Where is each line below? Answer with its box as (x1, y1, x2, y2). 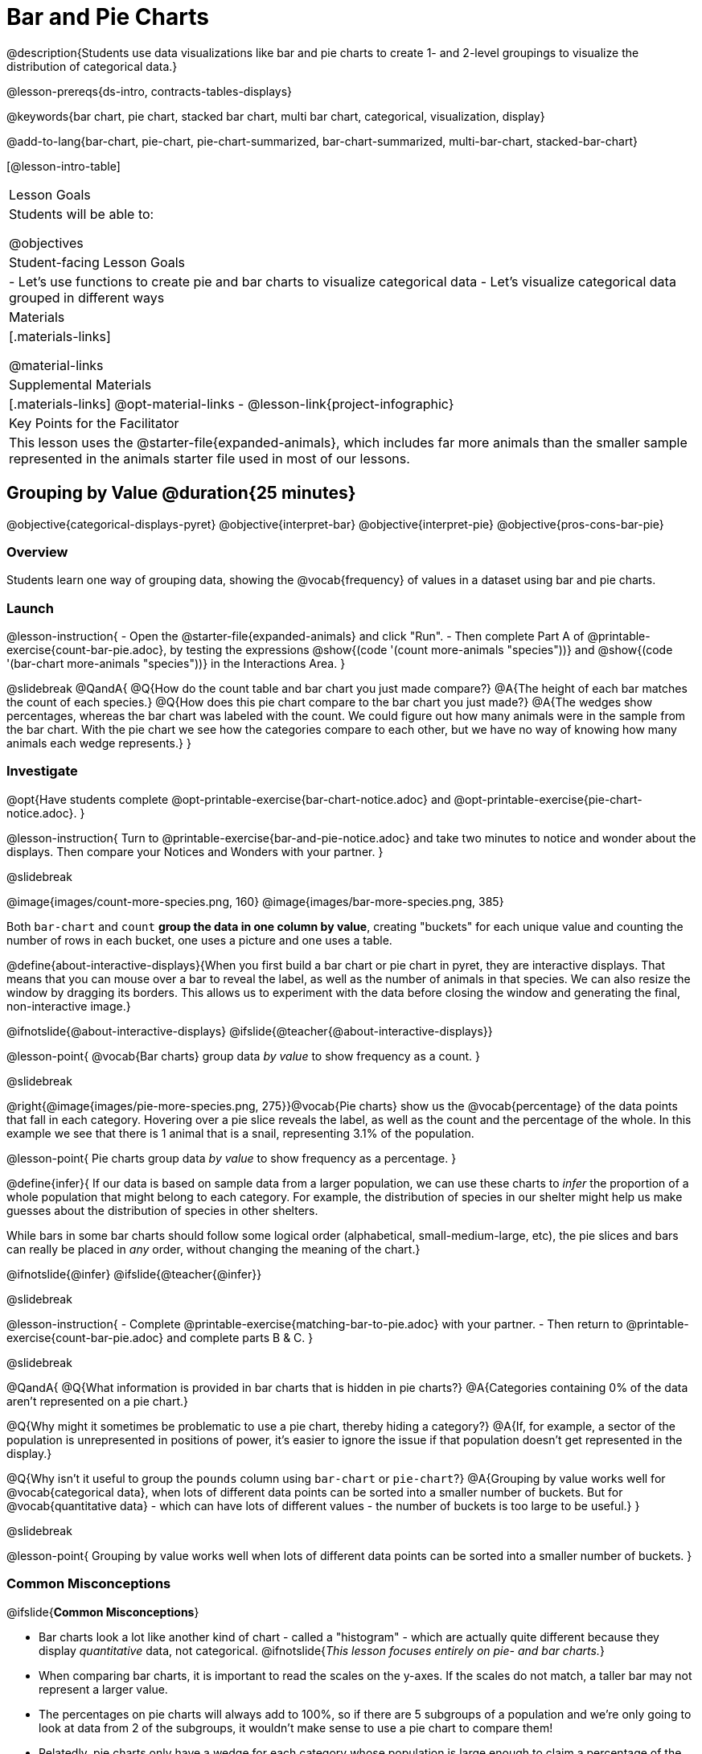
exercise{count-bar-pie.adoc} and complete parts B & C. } (6, 1330, 314, 1344)
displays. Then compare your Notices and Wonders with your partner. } (6, 844, 384, 858)
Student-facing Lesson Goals (9, 253, 186, 270)
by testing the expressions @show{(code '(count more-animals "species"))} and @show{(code (170, 643, 673, 657)
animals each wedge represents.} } (6, 736, 191, 751)
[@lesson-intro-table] (6, 159, 121, 173)
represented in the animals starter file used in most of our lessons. (9, 450, 410, 467)
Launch (6, 599, 54, 616)
